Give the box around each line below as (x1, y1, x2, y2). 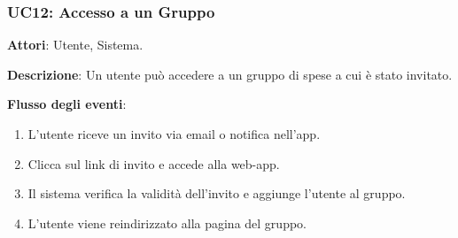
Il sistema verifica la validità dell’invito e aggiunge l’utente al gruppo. (27, 184, 406, 203)
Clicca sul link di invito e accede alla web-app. (27, 154, 280, 173)
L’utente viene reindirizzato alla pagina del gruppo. (27, 213, 307, 232)
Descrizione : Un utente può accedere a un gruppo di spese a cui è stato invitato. (7, 65, 453, 83)
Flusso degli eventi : (7, 95, 127, 113)
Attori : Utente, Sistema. (7, 35, 144, 54)
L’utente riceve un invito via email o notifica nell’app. (27, 125, 321, 142)
